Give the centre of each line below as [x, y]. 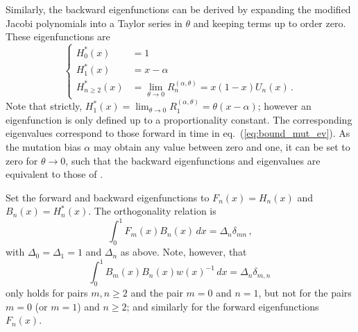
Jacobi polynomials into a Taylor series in [94, 23]
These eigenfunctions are [58, 36]
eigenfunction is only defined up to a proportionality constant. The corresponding [179, 119]
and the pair [157, 293]
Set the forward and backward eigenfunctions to [108, 197]
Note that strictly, [44, 106]
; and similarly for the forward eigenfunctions [223, 306]
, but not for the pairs [305, 293]
